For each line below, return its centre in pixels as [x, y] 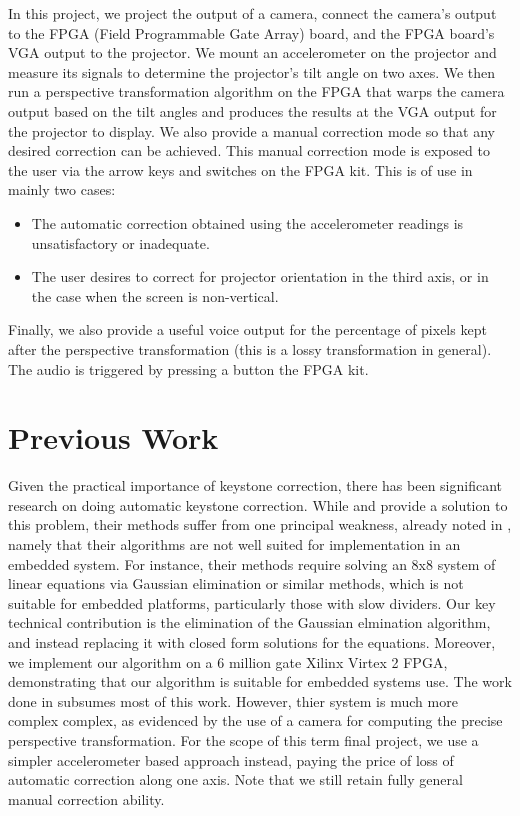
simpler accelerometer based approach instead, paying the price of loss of [231, 759]
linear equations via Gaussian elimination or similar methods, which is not [236, 583]
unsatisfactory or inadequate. [120, 242]
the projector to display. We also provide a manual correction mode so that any [251, 130]
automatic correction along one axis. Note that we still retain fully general [235, 779]
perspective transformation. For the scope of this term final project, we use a [243, 739]
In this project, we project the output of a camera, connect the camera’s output [252, 13]
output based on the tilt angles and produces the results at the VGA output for [252, 110]
